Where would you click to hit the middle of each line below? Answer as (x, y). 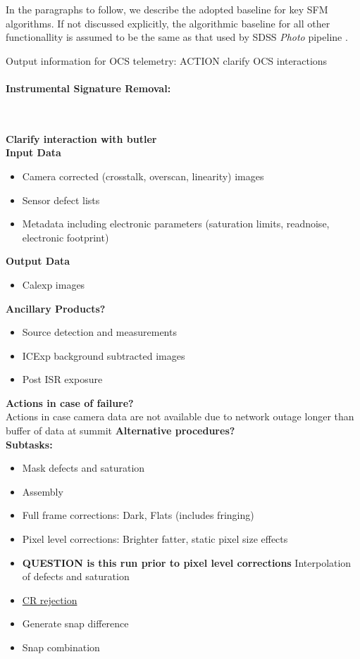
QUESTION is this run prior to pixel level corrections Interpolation (187, 562)
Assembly (43, 491)
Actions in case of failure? (70, 402)
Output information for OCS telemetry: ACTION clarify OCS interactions (167, 60)
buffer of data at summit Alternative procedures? (120, 431)
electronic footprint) (66, 237)
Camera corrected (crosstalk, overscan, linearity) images (143, 176)
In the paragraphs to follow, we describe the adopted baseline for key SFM (167, 9)
